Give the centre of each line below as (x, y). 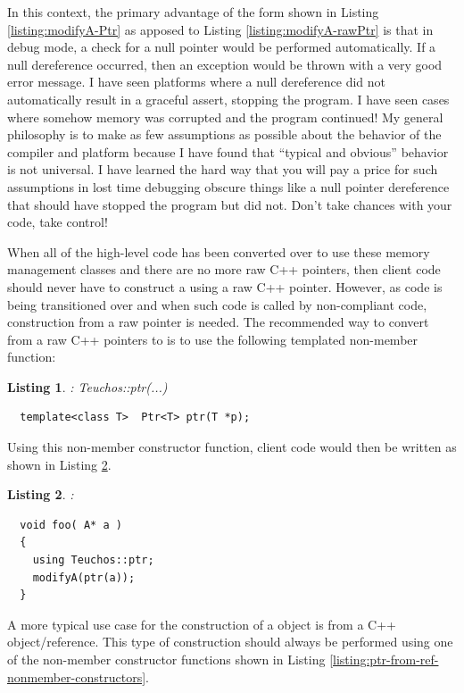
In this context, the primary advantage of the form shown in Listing (193, 12)
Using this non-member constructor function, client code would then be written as (232, 447)
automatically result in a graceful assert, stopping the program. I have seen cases (228, 99)
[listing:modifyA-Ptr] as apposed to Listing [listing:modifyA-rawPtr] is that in (220, 29)
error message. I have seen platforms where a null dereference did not (197, 82)
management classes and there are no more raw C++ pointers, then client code (224, 269)
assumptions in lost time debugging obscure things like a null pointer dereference (228, 186)
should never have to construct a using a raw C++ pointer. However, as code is (225, 286)
